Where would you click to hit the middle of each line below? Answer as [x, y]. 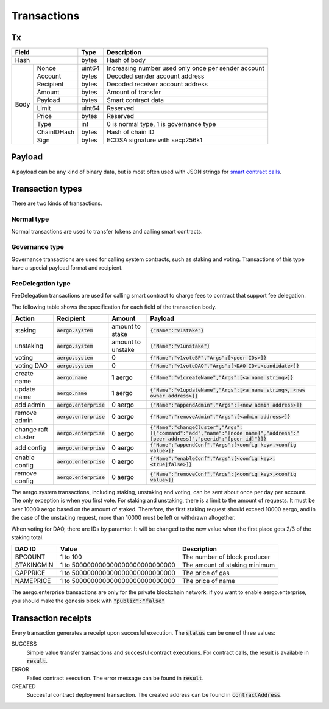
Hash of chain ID [131, 132]
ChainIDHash [56, 132]
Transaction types [47, 189]
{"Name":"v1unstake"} [180, 346]
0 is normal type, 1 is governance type [161, 124]
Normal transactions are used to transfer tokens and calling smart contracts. [107, 231]
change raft [32, 429]
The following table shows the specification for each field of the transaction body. [114, 307]
